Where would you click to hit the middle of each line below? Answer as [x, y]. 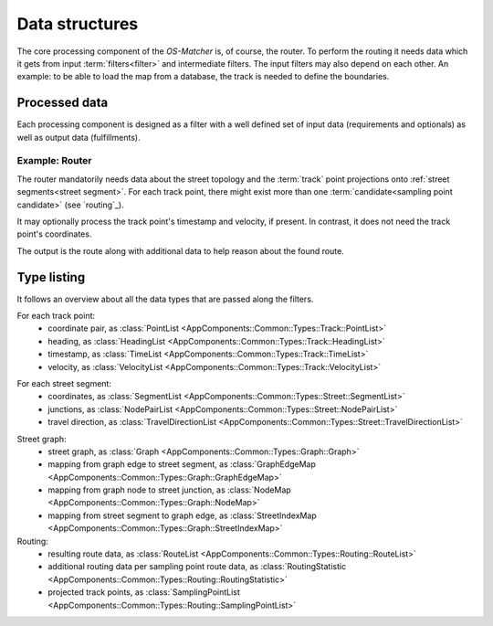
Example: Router [54, 161]
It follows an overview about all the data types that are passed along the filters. [165, 299]
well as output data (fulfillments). [79, 137]
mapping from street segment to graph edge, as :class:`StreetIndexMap [182, 515]
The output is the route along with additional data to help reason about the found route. [180, 250]
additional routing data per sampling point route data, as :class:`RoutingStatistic [197, 567]
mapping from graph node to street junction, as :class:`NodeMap [169, 490]
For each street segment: [64, 383]
